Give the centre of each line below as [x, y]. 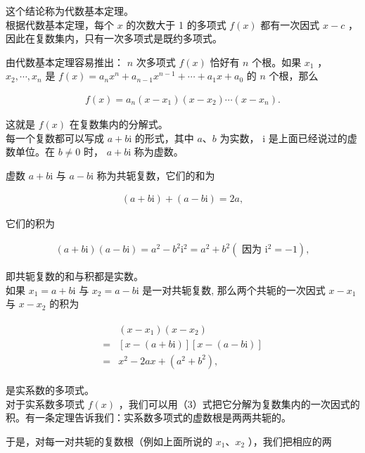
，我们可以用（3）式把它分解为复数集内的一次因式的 [239, 403]
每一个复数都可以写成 [55, 138]
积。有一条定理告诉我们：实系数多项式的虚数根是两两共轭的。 [148, 417]
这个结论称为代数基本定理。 [70, 11]
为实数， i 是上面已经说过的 [283, 138]
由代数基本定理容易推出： [65, 62]
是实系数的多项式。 [50, 389]
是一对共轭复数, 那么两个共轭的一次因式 [234, 289]
